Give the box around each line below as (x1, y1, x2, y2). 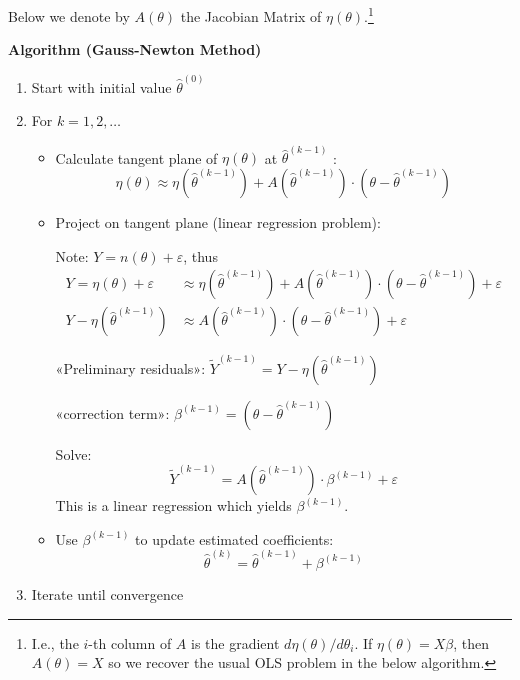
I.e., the (31, 632, 79, 653)
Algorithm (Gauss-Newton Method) (8, 39, 262, 60)
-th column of (88, 632, 172, 653)
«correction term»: (55, 402, 170, 423)
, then (453, 632, 489, 653)
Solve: (55, 443, 92, 464)
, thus (183, 245, 218, 266)
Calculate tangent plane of (55, 147, 218, 168)
